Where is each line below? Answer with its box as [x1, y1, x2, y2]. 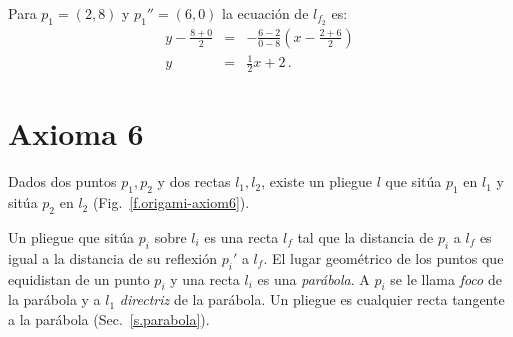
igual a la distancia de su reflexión [8, 247, 218, 268]
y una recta [170, 268, 240, 289]
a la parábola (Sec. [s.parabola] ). [8, 308, 210, 329]
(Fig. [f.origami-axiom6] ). [92, 192, 250, 213]
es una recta [204, 226, 279, 247]
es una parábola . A [257, 268, 370, 289]
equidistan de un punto [8, 268, 150, 289]
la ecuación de [222, 3, 309, 23]
